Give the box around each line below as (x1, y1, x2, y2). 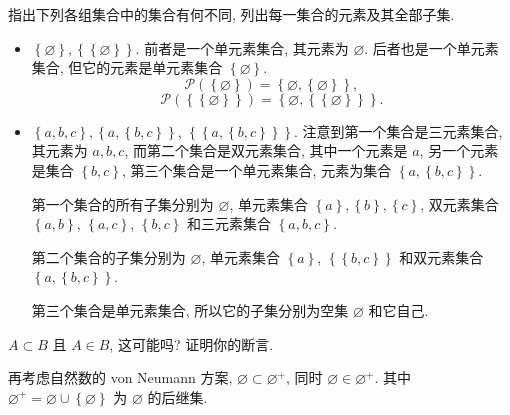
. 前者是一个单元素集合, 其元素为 (135, 37, 349, 58)
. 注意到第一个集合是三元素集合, (293, 120, 503, 141)
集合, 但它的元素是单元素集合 (31, 57, 223, 78)
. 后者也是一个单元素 (364, 37, 499, 58)
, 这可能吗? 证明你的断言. (109, 333, 274, 354)
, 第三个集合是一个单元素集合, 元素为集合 (122, 159, 392, 180)
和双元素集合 (399, 246, 484, 267)
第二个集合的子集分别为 (31, 246, 186, 267)
